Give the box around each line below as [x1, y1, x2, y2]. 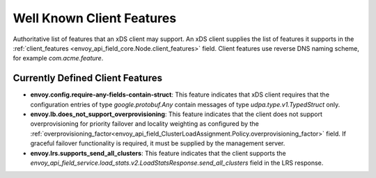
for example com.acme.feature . [13, 54, 104, 63]
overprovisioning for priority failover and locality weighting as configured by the [30, 120, 259, 128]
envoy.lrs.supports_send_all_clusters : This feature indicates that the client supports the [30, 149, 286, 157]
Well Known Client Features [13, 10, 177, 26]
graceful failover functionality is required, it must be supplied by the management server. [30, 139, 285, 147]
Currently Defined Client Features [13, 72, 163, 84]
